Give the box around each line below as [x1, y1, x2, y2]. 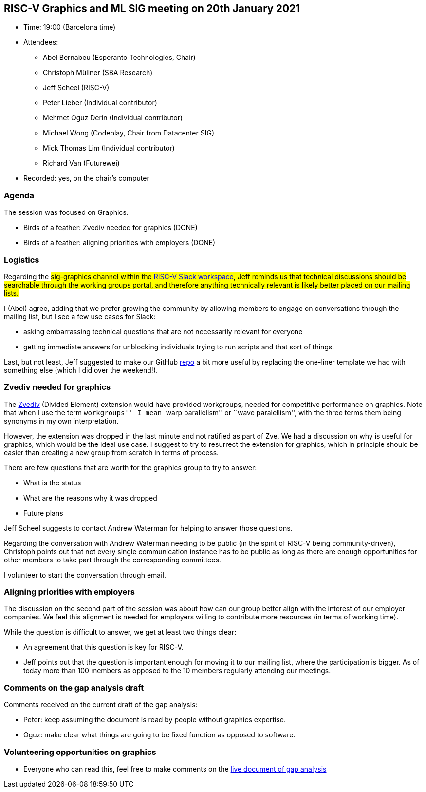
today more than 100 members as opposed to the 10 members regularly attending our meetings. [23, 666, 331, 675]
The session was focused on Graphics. [4, 208, 129, 217]
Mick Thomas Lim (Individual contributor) [43, 144, 175, 153]
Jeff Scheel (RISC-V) [43, 83, 110, 92]
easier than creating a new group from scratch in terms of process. [4, 448, 219, 457]
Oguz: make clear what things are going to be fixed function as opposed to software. [23, 731, 296, 739]
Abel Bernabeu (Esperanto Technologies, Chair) [43, 53, 196, 62]
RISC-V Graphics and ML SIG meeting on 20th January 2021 [4, 2, 300, 15]
